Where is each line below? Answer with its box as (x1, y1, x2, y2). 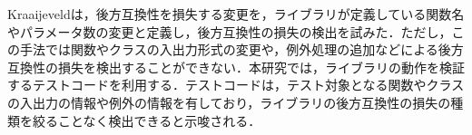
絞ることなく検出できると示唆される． (32, 111, 261, 130)
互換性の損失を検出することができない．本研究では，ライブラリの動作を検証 (7, 57, 465, 76)
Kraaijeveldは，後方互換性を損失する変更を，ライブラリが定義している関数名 (7, 5, 465, 23)
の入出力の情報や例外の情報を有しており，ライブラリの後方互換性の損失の (7, 92, 451, 111)
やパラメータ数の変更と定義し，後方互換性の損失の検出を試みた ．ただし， (7, 22, 452, 41)
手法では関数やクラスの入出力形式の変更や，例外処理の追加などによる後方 (19, 40, 464, 59)
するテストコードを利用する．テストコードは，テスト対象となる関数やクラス (7, 75, 465, 94)
